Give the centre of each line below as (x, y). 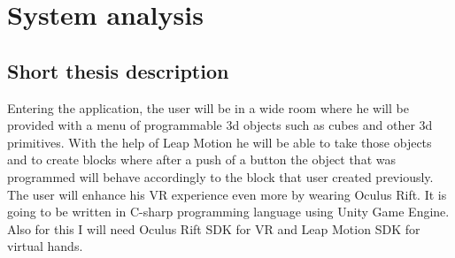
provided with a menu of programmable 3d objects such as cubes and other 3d (220, 125)
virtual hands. (45, 246)
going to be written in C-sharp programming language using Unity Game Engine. (228, 212)
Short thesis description (118, 70)
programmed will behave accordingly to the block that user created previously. (220, 176)
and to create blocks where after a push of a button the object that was (201, 159)
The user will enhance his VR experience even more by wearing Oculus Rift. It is (227, 194)
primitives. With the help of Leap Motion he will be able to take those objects (220, 142)
